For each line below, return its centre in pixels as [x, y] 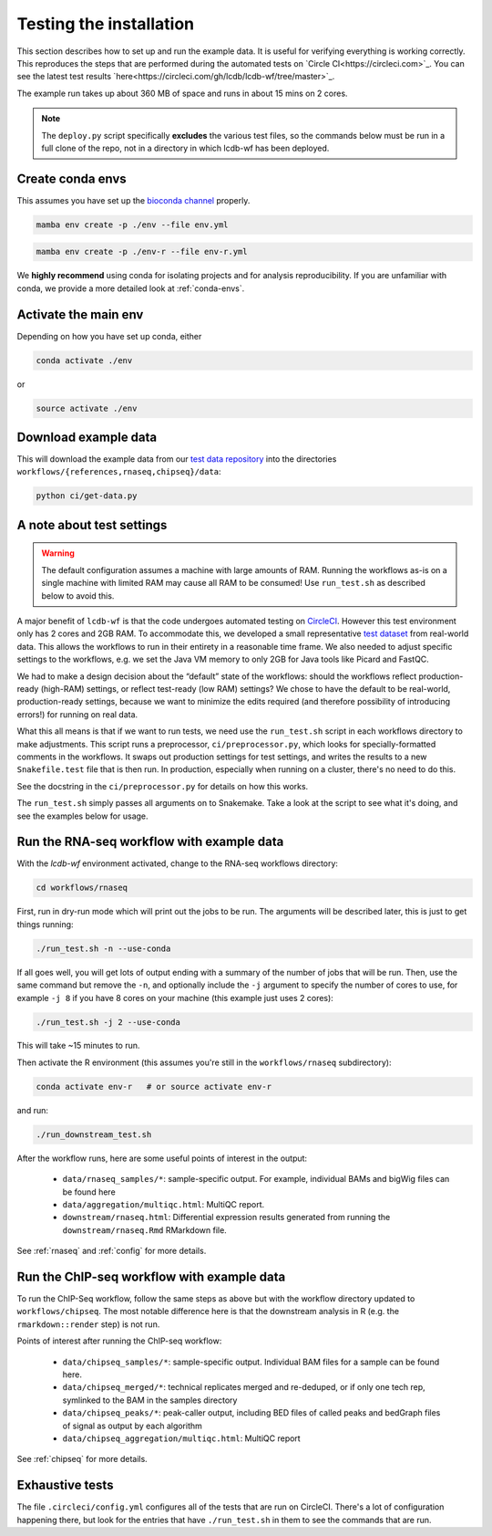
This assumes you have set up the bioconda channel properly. [133, 200]
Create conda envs [72, 178]
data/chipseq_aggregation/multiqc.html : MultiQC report [181, 1438]
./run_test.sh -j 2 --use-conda [108, 1022]
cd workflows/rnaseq [82, 888]
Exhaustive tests [65, 1485]
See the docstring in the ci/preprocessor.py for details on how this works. [163, 786]
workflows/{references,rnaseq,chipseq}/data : [119, 472]
